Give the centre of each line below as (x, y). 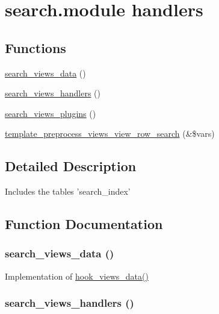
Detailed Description (71, 166)
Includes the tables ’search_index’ (68, 191)
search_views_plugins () (51, 113)
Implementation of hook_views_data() (77, 276)
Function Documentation (84, 224)
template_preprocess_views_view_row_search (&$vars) (110, 133)
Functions (35, 47)
